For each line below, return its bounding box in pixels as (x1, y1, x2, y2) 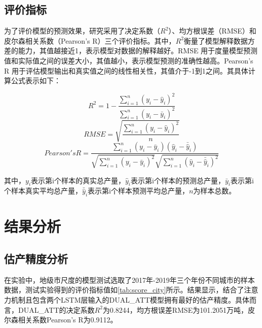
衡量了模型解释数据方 (183, 35, 255, 46)
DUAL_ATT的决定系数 (18, 304, 95, 315)
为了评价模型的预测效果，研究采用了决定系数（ (4, 25, 160, 36)
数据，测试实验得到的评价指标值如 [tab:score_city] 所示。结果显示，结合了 (4, 284, 244, 295)
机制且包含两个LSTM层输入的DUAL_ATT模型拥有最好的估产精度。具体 (11, 294, 249, 305)
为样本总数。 (193, 185, 236, 196)
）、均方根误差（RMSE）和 (168, 25, 256, 36)
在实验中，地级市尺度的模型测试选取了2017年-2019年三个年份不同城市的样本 (4, 274, 255, 285)
